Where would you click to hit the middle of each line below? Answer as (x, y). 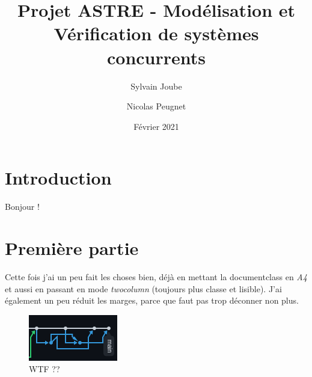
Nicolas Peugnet (156, 106)
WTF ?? (44, 369)
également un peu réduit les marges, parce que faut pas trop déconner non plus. (152, 300)
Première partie (72, 248)
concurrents (156, 57)
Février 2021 (156, 126)
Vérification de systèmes (156, 33)
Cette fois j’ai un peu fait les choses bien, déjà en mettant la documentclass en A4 (156, 276)
